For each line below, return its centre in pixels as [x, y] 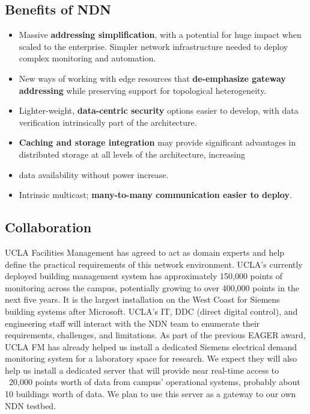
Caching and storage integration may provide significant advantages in [157, 142]
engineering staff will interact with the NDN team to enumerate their [132, 323]
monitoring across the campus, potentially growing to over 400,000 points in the [152, 287]
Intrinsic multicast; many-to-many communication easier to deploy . [155, 195]
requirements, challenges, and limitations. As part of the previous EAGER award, [155, 335]
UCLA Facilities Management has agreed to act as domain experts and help [145, 252]
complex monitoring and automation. [87, 58]
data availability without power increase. [94, 174]
